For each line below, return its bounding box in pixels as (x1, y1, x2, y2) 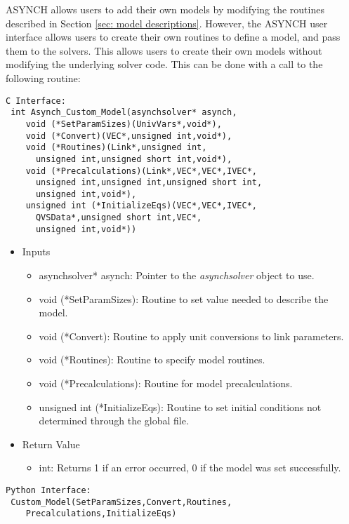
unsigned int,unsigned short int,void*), (35, 154, 232, 164)
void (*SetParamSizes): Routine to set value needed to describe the (39, 291, 329, 306)
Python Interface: (6, 485, 91, 495)
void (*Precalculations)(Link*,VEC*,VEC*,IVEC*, (25, 166, 257, 176)
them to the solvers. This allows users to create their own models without (6, 43, 322, 58)
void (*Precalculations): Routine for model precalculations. (39, 376, 293, 390)
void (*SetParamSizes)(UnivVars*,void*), (25, 119, 222, 129)
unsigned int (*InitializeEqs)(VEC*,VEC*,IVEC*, (25, 201, 257, 211)
